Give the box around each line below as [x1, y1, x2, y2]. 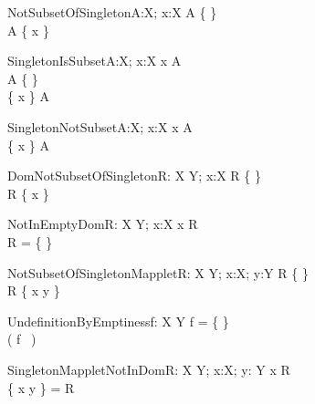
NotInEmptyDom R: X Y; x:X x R [7, 214, 198, 233]
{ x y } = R [7, 378, 75, 397]
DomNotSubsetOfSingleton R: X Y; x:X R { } [7, 166, 261, 185]
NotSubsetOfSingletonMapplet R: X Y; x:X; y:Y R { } [7, 263, 309, 282]
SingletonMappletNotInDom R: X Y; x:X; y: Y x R [7, 359, 290, 378]
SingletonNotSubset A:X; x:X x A [7, 117, 193, 136]
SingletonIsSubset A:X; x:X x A [7, 51, 182, 70]
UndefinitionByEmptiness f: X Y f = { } [7, 311, 229, 330]
